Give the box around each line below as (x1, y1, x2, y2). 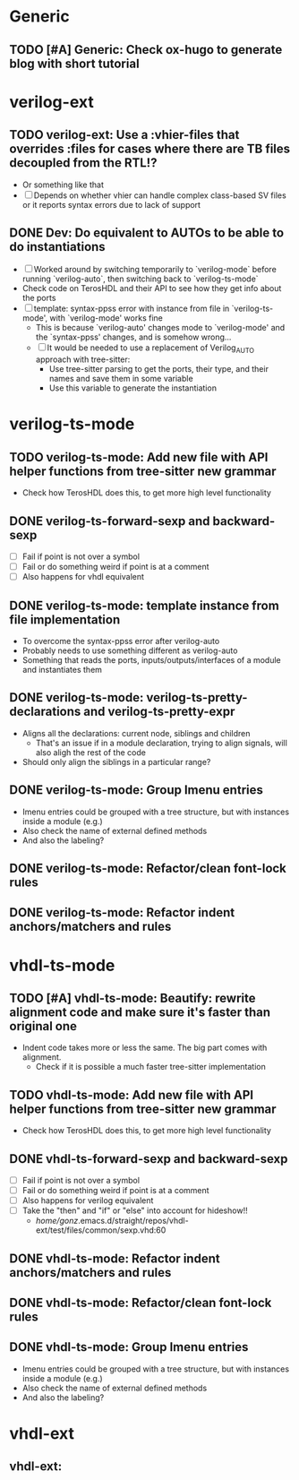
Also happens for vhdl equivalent (21, 572, 145, 582)
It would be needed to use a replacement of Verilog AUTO (47, 342, 255, 356)
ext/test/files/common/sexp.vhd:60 (35, 1225, 167, 1235)
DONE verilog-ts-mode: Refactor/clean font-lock (9, 861, 286, 876)
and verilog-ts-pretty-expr (83, 704, 235, 719)
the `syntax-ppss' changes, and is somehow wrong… (35, 331, 232, 342)
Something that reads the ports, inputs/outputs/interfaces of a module (21, 655, 282, 665)
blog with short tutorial (9, 56, 141, 71)
